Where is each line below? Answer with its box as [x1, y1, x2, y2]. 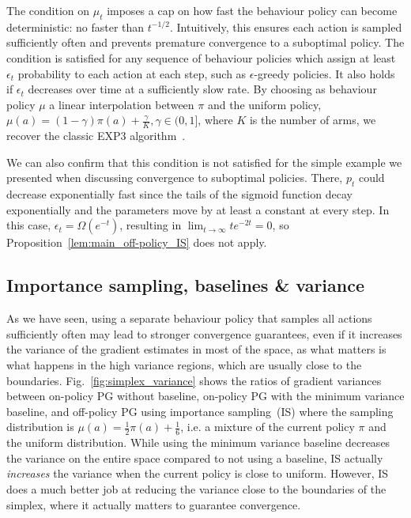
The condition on [6, 2, 90, 18]
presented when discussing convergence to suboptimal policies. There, [6, 169, 343, 186]
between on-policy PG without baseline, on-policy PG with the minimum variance [6, 388, 405, 404]
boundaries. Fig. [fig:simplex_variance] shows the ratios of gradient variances [6, 372, 382, 388]
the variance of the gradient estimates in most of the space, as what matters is [6, 341, 386, 357]
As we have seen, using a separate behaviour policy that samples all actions [6, 310, 372, 327]
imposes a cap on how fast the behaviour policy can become [107, 2, 398, 18]
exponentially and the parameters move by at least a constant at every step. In [6, 201, 390, 217]
